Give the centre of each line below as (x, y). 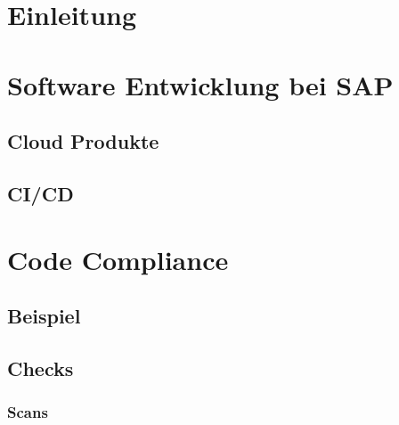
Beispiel (44, 316)
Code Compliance (118, 259)
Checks (41, 368)
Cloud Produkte (83, 141)
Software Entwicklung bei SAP (200, 84)
